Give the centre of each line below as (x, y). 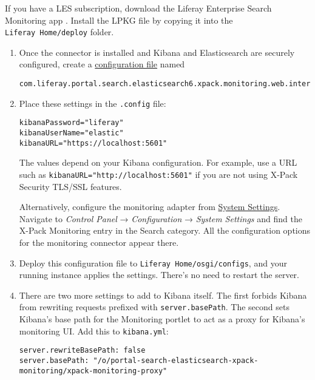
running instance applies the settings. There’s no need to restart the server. (159, 275)
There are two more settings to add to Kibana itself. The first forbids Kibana (163, 295)
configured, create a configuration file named (102, 64)
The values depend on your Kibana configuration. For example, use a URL (158, 162)
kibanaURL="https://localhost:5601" (93, 143)
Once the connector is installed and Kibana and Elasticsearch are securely (157, 52)
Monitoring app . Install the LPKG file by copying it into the (119, 20)
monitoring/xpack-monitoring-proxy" (93, 371)
